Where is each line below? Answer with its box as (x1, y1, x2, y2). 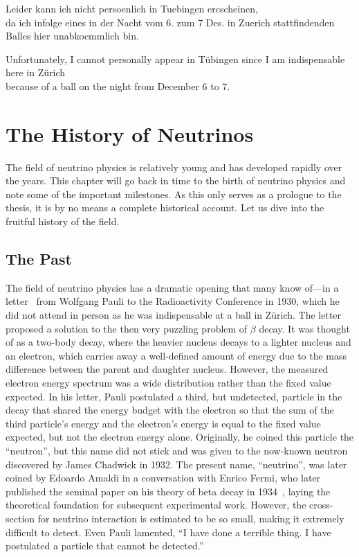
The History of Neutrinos (6, 119, 254, 148)
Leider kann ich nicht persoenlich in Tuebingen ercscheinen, (6, 1, 258, 15)
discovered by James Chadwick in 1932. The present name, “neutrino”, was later (6, 457, 347, 471)
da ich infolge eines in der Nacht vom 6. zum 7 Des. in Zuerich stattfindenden (6, 15, 335, 29)
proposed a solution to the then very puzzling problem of (6, 321, 248, 335)
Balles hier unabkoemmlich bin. (6, 28, 139, 43)
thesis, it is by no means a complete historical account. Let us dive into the (6, 200, 324, 215)
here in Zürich (6, 65, 66, 80)
